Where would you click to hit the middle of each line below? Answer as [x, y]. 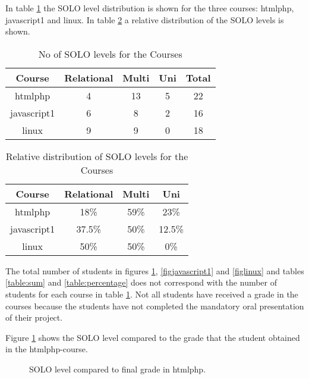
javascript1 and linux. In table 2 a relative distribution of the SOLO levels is [145, 19]
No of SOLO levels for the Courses [110, 54]
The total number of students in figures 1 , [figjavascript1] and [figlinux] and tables [155, 270]
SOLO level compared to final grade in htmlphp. [118, 369]
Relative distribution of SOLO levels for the [97, 156]
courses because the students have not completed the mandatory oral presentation [155, 306]
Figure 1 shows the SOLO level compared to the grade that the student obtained [153, 337]
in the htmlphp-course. [47, 349]
